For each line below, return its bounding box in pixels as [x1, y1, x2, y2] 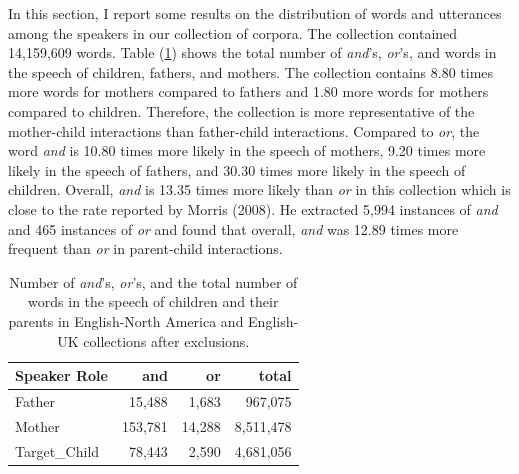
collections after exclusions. [83, 330, 250, 351]
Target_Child [15, 440, 100, 461]
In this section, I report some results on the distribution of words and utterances [8, 3, 502, 23]
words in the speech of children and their [28, 291, 279, 312]
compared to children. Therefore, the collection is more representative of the [8, 100, 475, 121]
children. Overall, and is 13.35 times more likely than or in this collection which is [8, 179, 511, 200]
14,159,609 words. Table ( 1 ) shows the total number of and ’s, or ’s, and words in [8, 42, 497, 63]
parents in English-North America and [8, 310, 244, 331]
